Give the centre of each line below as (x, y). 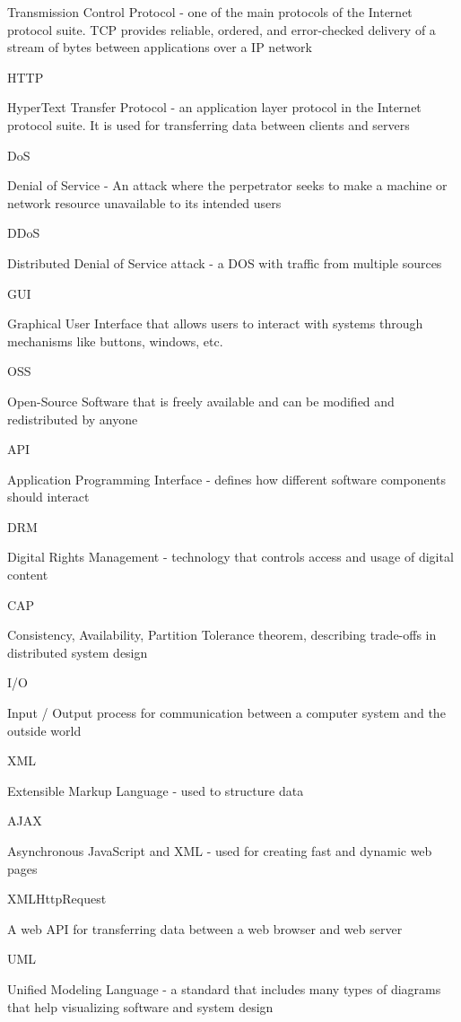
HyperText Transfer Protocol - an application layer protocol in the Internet (214, 107)
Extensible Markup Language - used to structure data (156, 790)
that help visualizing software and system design (140, 1006)
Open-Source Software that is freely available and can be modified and (201, 401)
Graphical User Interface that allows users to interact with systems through (215, 323)
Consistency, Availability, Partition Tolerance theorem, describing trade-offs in (222, 635)
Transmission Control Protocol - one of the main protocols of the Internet (210, 12)
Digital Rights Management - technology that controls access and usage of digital (230, 557)
